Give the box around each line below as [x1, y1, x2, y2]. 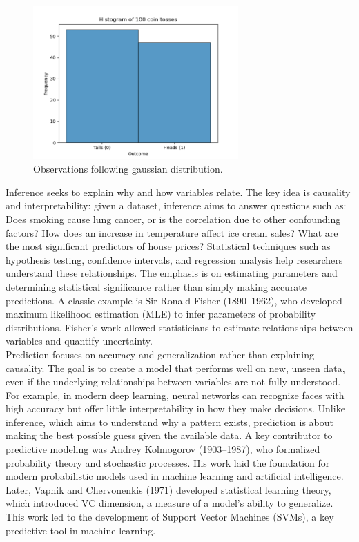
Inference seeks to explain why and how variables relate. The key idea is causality [6, 184, 351, 199]
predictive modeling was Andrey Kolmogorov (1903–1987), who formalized [6, 442, 320, 456]
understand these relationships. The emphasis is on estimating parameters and [6, 266, 338, 280]
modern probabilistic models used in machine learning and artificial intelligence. [6, 469, 344, 483]
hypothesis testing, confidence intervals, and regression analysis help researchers [6, 252, 343, 267]
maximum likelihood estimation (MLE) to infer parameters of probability [6, 307, 316, 321]
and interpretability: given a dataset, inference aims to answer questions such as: [6, 198, 347, 213]
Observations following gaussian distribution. [33, 162, 223, 176]
